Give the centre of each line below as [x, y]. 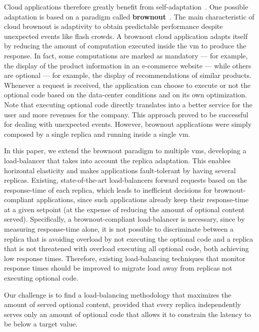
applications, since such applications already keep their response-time [142, 199]
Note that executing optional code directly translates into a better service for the [128, 104]
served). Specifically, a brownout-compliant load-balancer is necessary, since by [124, 219]
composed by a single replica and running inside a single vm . [97, 134]
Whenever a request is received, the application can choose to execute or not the [127, 85]
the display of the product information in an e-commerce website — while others [128, 65]
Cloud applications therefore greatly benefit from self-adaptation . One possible [126, 6]
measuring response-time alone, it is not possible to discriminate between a [119, 229]
